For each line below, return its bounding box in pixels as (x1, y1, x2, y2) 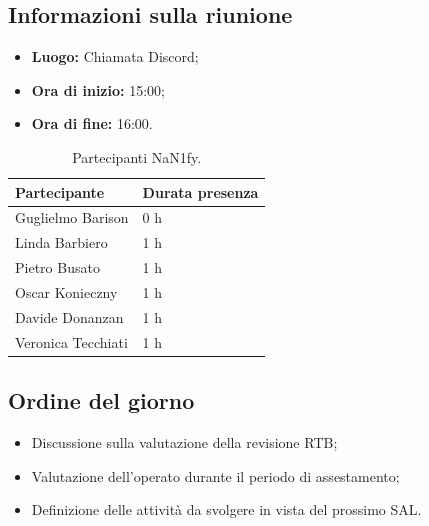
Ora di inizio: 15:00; (31, 79, 165, 100)
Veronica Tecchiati (15, 331, 128, 352)
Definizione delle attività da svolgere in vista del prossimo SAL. (31, 499, 422, 520)
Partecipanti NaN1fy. (72, 146, 202, 167)
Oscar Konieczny (15, 281, 118, 302)
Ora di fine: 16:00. (31, 113, 153, 134)
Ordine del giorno (8, 385, 195, 416)
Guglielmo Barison (15, 207, 129, 228)
